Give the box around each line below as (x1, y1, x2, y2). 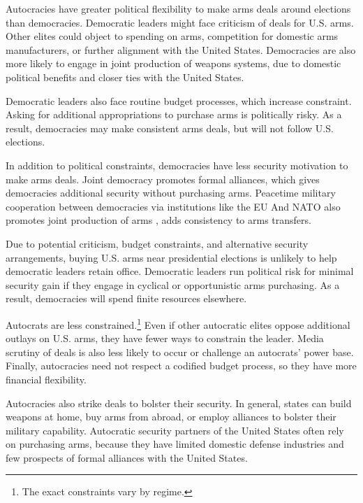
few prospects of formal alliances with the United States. (6, 450, 248, 465)
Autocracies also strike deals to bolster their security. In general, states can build (6, 395, 352, 410)
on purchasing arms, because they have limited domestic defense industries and (6, 437, 344, 451)
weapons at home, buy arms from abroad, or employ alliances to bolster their (6, 409, 336, 424)
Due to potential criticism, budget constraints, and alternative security (6, 236, 309, 250)
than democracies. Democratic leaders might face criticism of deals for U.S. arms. (6, 15, 354, 29)
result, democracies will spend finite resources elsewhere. (6, 291, 247, 306)
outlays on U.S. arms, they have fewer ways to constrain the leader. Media (6, 331, 324, 346)
